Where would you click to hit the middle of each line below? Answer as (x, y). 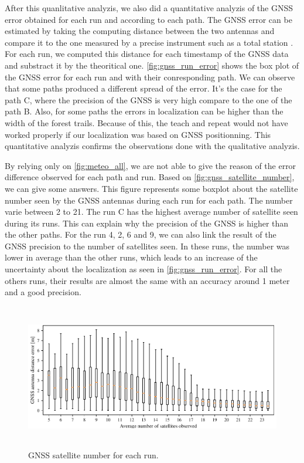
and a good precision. (43, 292)
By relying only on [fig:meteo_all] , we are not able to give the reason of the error (151, 165)
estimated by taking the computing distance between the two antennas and (140, 31)
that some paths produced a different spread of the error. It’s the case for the (144, 88)
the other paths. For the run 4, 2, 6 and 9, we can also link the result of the (141, 234)
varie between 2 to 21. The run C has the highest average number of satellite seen (151, 212)
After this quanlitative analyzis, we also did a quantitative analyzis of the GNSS (149, 8)
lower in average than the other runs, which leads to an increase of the (131, 257)
